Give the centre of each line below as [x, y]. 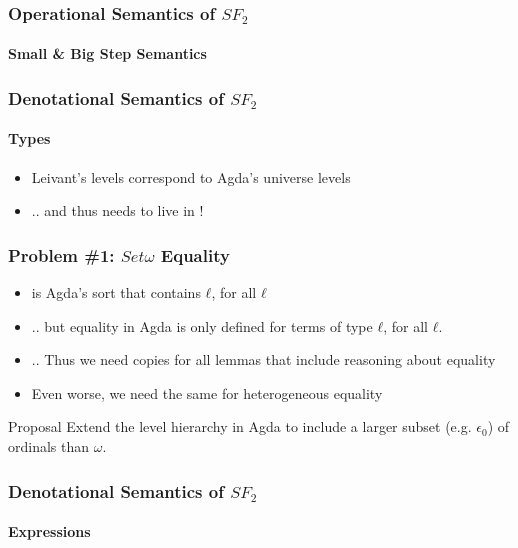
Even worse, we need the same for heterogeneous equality [207, 392]
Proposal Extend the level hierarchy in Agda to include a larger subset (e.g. [240, 426]
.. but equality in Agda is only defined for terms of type [202, 325]
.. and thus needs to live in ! [117, 210]
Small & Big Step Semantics [107, 53]
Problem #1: [61, 254]
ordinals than [49, 446]
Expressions [49, 531]
